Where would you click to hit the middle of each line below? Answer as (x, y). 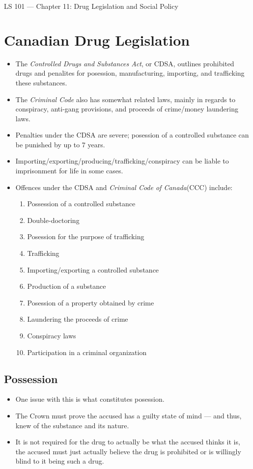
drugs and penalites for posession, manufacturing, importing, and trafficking (130, 73)
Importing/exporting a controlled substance (93, 269)
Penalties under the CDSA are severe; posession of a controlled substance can (132, 135)
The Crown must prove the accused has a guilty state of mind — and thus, (128, 415)
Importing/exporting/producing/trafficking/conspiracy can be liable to (122, 161)
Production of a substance (67, 286)
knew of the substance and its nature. (72, 425)
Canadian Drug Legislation (97, 40)
